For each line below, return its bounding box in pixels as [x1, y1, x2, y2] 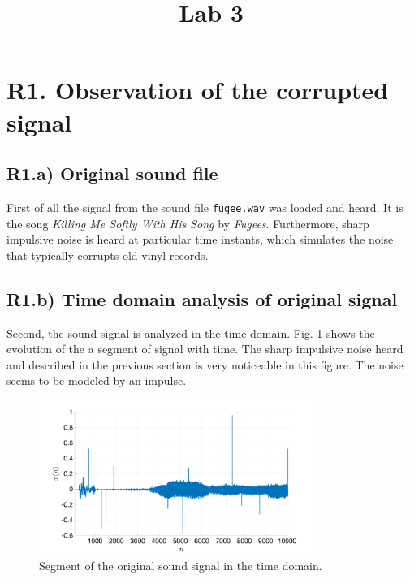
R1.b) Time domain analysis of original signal [6, 286, 398, 311]
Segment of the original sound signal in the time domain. [39, 556, 322, 573]
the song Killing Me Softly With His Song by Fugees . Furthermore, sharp [6, 214, 369, 231]
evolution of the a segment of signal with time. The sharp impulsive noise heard [6, 340, 404, 357]
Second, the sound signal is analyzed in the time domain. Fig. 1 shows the [6, 324, 375, 341]
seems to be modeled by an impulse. [6, 372, 187, 389]
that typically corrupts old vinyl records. [6, 246, 209, 263]
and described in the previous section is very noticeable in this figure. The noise [6, 356, 404, 373]
